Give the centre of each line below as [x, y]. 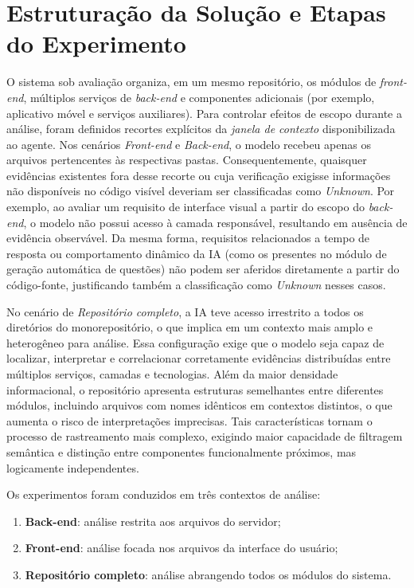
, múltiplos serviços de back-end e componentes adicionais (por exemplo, [199, 97]
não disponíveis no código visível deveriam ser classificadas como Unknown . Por [201, 191]
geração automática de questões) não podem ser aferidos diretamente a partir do [203, 269]
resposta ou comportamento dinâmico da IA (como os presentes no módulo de [197, 253]
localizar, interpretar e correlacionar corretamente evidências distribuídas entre [199, 358]
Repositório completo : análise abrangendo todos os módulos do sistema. [208, 574]
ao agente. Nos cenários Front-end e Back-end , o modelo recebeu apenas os [189, 144]
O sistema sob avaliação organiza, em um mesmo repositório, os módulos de [191, 82]
